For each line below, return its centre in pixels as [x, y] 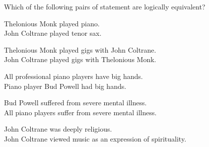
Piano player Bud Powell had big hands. [65, 86]
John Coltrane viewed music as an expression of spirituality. [95, 138]
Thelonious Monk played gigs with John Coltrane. [80, 49]
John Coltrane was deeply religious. [58, 129]
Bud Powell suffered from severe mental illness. [75, 103]
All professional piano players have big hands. [73, 76]
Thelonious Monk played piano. [52, 23]
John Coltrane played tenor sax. [53, 33]
